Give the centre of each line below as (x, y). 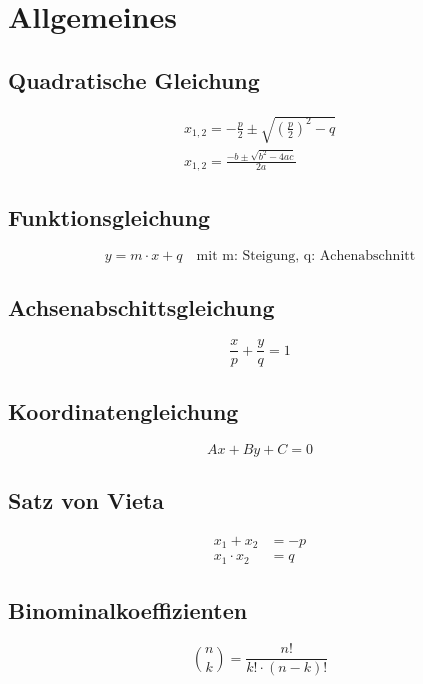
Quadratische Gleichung (134, 79)
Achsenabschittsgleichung (141, 306)
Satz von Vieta (86, 500)
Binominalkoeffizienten (128, 610)
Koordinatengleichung (123, 410)
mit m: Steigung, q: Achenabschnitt (306, 256)
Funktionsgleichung (109, 217)
